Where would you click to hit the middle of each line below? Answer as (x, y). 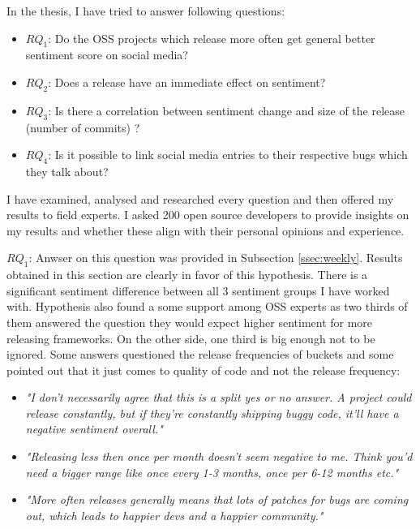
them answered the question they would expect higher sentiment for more (190, 322)
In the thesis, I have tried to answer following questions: (146, 11)
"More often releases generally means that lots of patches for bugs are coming (217, 499)
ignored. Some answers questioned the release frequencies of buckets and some (200, 354)
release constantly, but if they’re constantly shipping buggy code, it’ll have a (212, 413)
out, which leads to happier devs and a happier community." (174, 515)
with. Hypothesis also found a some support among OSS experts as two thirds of (207, 306)
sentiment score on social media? (107, 55)
